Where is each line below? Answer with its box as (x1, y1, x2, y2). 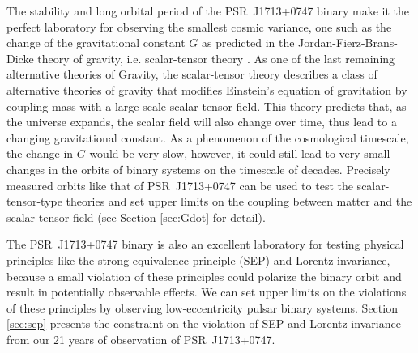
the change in (6, 145, 74, 162)
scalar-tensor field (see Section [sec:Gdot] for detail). (6, 208, 266, 225)
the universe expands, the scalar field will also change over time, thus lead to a (6, 113, 397, 130)
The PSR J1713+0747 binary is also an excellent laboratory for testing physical (6, 236, 404, 253)
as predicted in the (201, 34, 295, 51)
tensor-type (6, 193, 62, 210)
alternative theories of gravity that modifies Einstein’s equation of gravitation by (6, 81, 407, 98)
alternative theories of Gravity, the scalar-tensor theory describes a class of (6, 66, 377, 83)
